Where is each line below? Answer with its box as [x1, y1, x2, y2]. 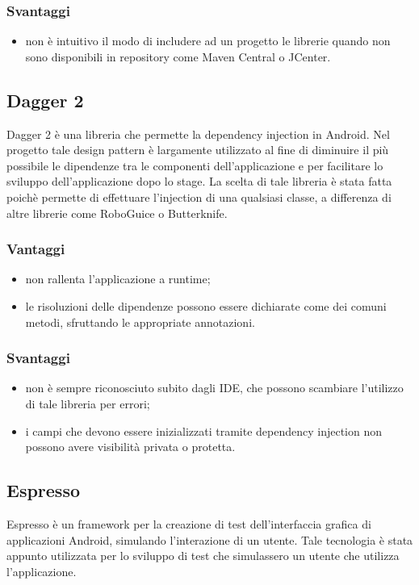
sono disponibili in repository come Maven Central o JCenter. [25, 48, 331, 65]
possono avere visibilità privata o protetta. [25, 438, 236, 455]
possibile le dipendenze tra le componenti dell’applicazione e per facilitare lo [6, 157, 383, 173]
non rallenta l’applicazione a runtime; [25, 270, 211, 287]
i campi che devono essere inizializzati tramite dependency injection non [25, 422, 383, 439]
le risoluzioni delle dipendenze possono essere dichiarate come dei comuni [25, 297, 387, 314]
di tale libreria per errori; [25, 395, 150, 412]
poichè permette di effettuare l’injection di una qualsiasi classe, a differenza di [6, 188, 392, 205]
